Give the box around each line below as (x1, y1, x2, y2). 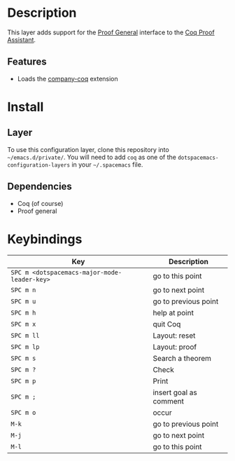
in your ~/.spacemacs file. (71, 160, 143, 169)
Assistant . (7, 35, 36, 43)
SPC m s (10, 354, 36, 362)
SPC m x (10, 320, 36, 328)
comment (152, 396, 184, 406)
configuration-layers (7, 161, 71, 169)
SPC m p (10, 377, 36, 385)
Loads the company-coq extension (17, 74, 119, 83)
